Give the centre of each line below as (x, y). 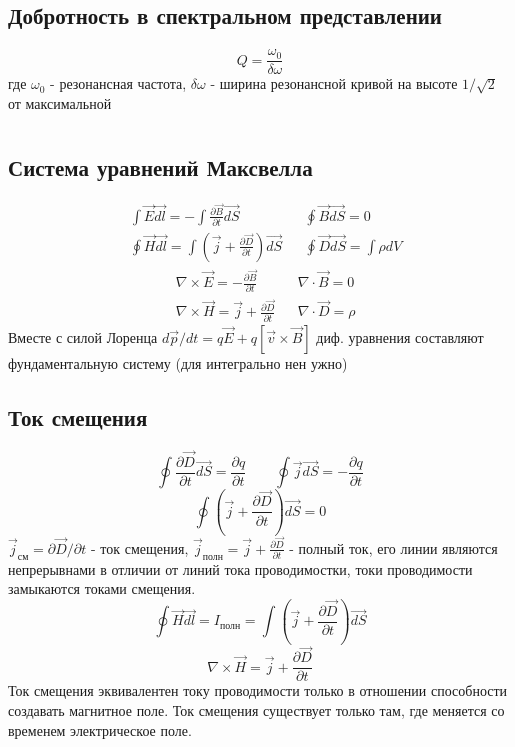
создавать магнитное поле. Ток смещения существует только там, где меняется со (256, 710)
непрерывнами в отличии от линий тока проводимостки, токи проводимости (240, 568)
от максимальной (60, 102)
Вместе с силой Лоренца (83, 336)
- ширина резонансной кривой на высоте (334, 83)
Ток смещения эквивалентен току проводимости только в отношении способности (258, 690)
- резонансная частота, (118, 83)
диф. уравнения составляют (400, 336)
